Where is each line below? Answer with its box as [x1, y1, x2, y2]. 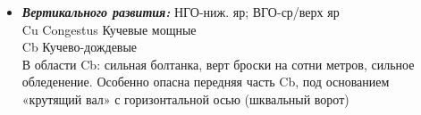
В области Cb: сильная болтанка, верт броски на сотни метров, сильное [21, 54, 415, 73]
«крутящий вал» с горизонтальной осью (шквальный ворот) [21, 89, 349, 108]
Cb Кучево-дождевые [21, 37, 138, 56]
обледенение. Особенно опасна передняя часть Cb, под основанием [21, 72, 390, 91]
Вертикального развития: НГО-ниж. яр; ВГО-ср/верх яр [21, 3, 340, 21]
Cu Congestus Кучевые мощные [21, 20, 197, 38]
